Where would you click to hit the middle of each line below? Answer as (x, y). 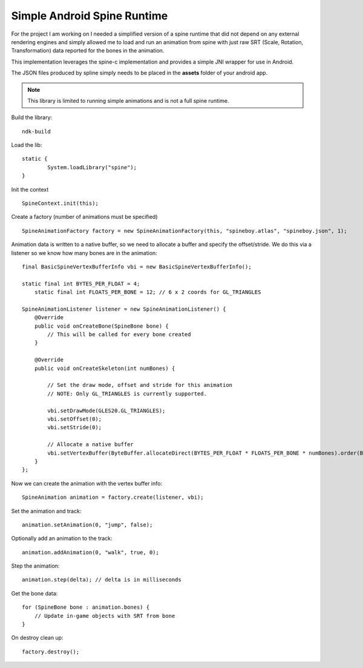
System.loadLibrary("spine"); (92, 167)
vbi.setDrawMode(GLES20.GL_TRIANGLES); (106, 410)
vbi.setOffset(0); (75, 419)
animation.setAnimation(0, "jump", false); (87, 525)
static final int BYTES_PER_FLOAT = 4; (81, 284)
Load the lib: (27, 145)
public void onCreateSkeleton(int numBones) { (105, 368)
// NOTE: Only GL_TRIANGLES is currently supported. (127, 394)
